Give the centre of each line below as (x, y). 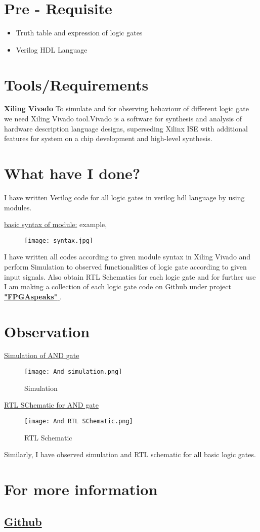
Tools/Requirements (76, 84)
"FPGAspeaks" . (33, 296)
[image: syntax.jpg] (59, 240)
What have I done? (72, 173)
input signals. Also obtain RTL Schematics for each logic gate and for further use (130, 276)
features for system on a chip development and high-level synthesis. (108, 138)
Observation (47, 331)
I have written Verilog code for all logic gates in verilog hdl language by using (124, 197)
